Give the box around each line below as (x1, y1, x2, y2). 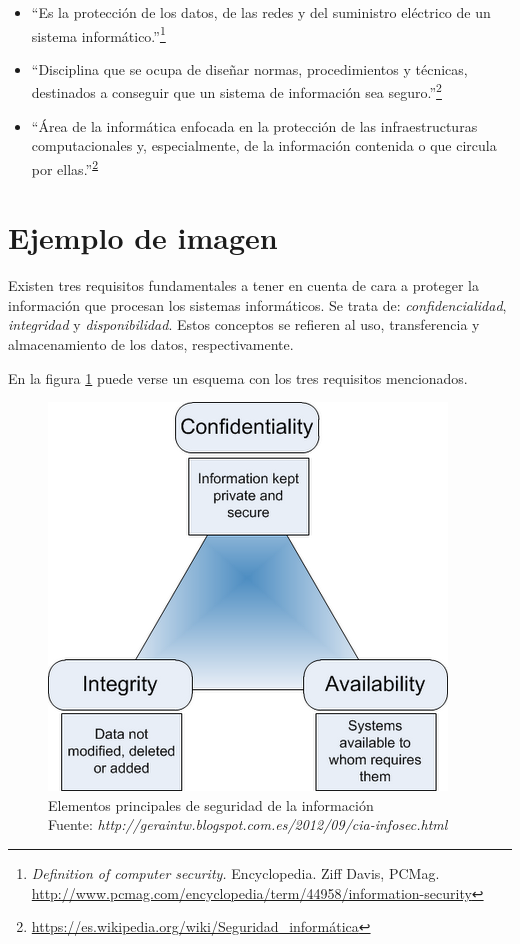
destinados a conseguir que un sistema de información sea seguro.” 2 (31, 79, 442, 103)
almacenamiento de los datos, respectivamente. (8, 334, 294, 355)
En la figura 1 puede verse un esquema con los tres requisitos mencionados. (8, 367, 468, 388)
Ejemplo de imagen (8, 217, 278, 258)
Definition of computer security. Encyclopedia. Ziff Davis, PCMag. (31, 863, 440, 883)
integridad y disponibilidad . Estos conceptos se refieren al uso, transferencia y (8, 314, 480, 335)
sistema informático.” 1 (31, 22, 166, 46)
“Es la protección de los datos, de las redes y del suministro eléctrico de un (31, 2, 491, 22)
